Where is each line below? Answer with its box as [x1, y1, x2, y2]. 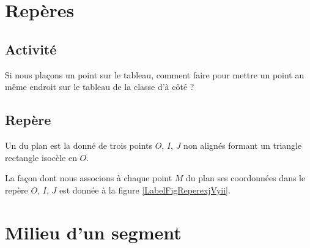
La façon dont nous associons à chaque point [5, 171, 172, 184]
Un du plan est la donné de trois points [5, 138, 153, 151]
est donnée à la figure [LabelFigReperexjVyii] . [59, 183, 231, 196]
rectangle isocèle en [5, 151, 77, 163]
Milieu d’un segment [5, 219, 182, 244]
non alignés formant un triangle [183, 138, 302, 151]
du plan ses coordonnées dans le [186, 171, 306, 184]
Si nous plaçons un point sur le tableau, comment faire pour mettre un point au [5, 68, 304, 81]
